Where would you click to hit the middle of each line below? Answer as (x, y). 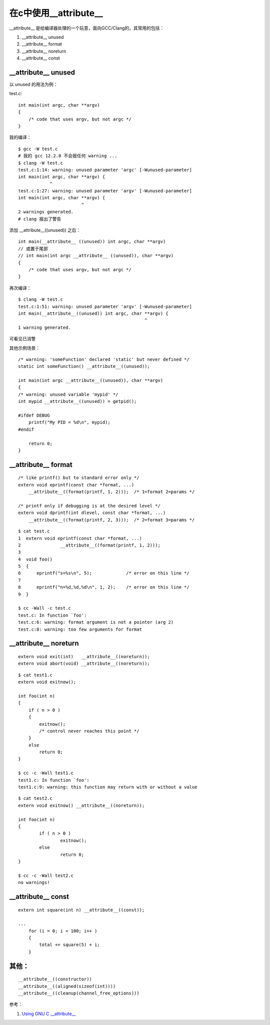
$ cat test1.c (35, 675)
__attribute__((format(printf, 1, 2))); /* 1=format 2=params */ (111, 492)
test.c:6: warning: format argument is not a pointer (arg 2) (96, 622)
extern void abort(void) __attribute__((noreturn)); (84, 664)
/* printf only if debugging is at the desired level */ (89, 506)
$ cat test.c (34, 531)
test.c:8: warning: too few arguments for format (80, 629)
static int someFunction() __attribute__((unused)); (84, 366)
